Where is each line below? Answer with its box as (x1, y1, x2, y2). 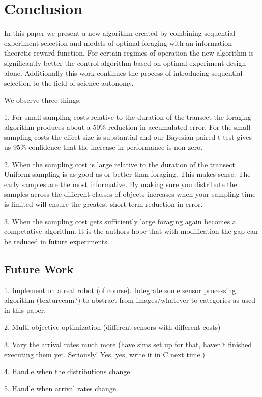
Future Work (4, 260, 74, 276)
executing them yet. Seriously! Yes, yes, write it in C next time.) (4, 349, 205, 359)
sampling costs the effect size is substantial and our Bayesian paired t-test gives (4, 131, 252, 142)
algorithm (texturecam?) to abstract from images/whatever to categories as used (4, 295, 256, 305)
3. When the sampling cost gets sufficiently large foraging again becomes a (4, 216, 236, 226)
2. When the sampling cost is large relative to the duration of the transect (4, 158, 235, 169)
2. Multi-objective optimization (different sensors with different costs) (4, 322, 221, 332)
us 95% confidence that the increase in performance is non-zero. (4, 142, 203, 152)
